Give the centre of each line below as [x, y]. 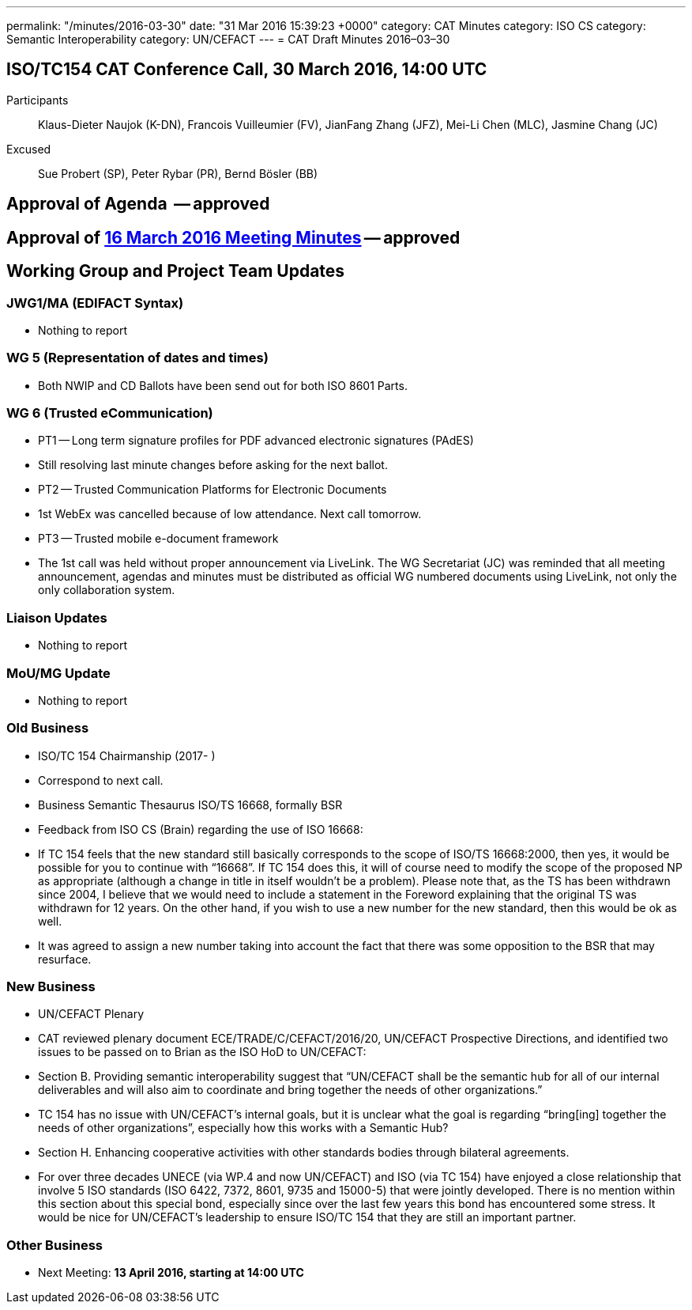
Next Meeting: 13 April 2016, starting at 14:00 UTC [171, 1273]
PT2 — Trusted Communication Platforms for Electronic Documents [212, 490]
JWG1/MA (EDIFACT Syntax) [95, 303]
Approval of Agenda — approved [138, 204]
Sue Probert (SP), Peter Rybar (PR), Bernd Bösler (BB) [178, 173]
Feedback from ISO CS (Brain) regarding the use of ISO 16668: [201, 829]
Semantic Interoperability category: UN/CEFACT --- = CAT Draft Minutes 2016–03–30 [228, 39]
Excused [29, 149]
